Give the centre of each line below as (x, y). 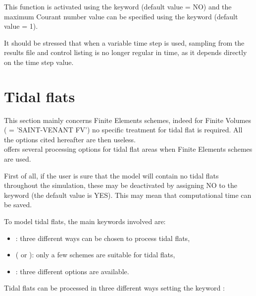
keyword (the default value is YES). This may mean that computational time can (128, 195)
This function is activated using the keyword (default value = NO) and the (118, 6)
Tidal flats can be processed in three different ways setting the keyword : (114, 288)
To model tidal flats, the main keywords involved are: (85, 221)
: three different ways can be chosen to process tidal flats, (103, 238)
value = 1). (21, 26)
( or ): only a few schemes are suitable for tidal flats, (95, 255)
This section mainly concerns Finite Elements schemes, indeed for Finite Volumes (128, 120)
